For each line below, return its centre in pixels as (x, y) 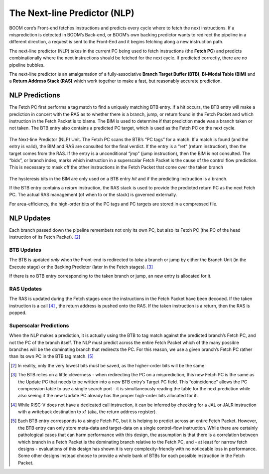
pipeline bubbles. (27, 65)
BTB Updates (25, 250)
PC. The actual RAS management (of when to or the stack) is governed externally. (93, 195)
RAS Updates (26, 289)
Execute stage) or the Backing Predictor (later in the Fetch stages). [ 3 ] (81, 267)
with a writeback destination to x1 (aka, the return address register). (87, 412)
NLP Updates (30, 218)
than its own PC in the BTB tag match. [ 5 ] (52, 356)
